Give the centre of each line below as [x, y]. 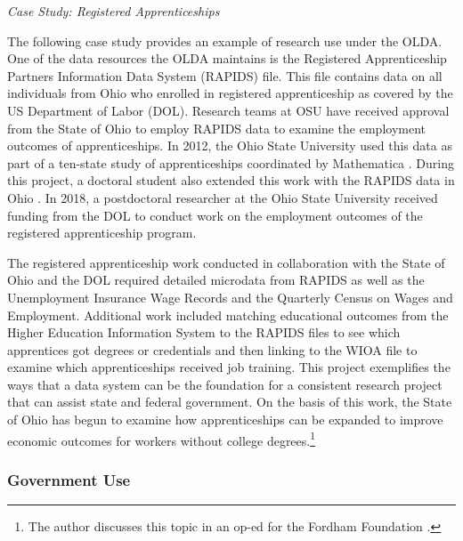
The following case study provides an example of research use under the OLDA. [225, 40]
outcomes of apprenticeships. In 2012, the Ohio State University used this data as [230, 145]
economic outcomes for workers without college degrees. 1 [162, 439]
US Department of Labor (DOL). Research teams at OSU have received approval [228, 110]
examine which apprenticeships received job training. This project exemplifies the [229, 367]
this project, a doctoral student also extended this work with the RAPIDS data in [231, 180]
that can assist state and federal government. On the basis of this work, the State [230, 402]
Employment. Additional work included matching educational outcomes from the [228, 315]
